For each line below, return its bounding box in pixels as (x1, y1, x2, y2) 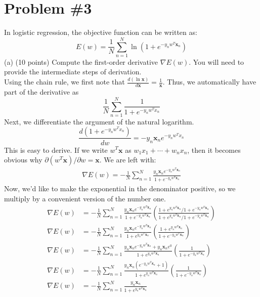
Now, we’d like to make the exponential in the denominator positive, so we (4, 183, 236, 194)
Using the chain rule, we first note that (4, 76, 125, 87)
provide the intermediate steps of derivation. (4, 66, 142, 77)
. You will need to (189, 56, 244, 67)
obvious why (4, 154, 42, 165)
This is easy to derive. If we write (4, 144, 108, 155)
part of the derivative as (4, 87, 79, 97)
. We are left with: (99, 154, 156, 165)
